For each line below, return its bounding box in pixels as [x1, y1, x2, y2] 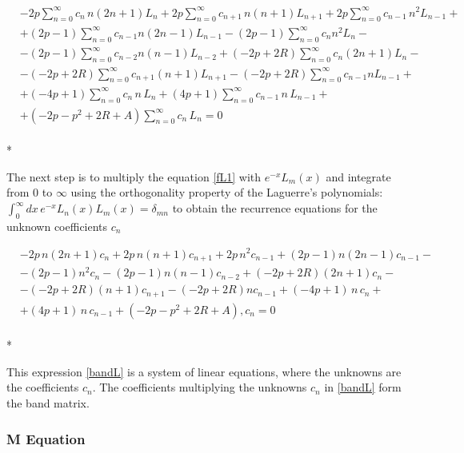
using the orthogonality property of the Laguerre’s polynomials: [70, 184, 383, 201]
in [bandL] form [324, 379, 402, 395]
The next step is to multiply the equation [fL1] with [6, 168, 262, 185]
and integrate [326, 168, 391, 185]
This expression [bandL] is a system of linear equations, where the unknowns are [6, 363, 402, 379]
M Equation [6, 428, 86, 448]
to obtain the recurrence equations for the [172, 200, 378, 217]
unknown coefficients [6, 217, 108, 234]
